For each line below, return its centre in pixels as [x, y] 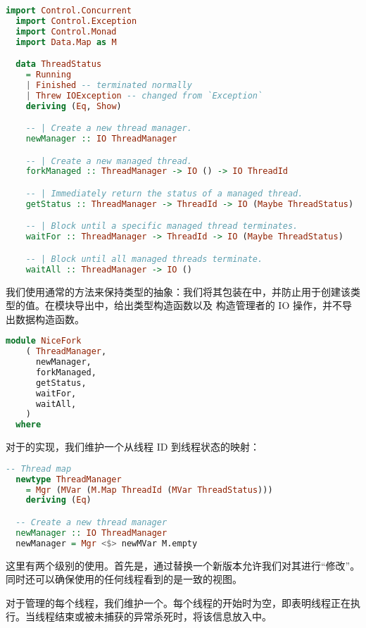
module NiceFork [44, 341]
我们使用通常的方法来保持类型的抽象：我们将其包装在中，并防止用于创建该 [178, 291]
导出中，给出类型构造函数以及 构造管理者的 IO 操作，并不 [208, 305]
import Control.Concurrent [69, 11]
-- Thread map [39, 469]
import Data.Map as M [66, 42]
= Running [49, 75]
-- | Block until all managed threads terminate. [144, 259]
